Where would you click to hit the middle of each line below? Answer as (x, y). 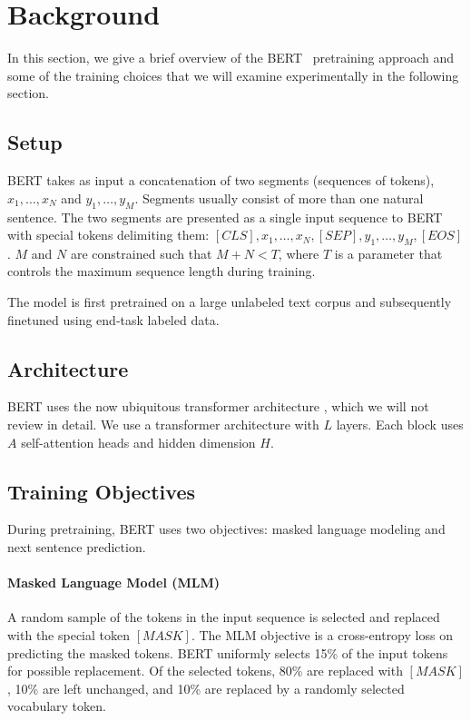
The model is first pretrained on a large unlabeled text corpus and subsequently (230, 302)
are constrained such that (141, 253)
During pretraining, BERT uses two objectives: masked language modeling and (226, 529)
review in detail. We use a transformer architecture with (163, 425)
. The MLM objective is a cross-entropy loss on (322, 635)
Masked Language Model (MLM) (113, 583)
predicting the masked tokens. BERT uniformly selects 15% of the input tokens (228, 652)
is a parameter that (388, 253)
